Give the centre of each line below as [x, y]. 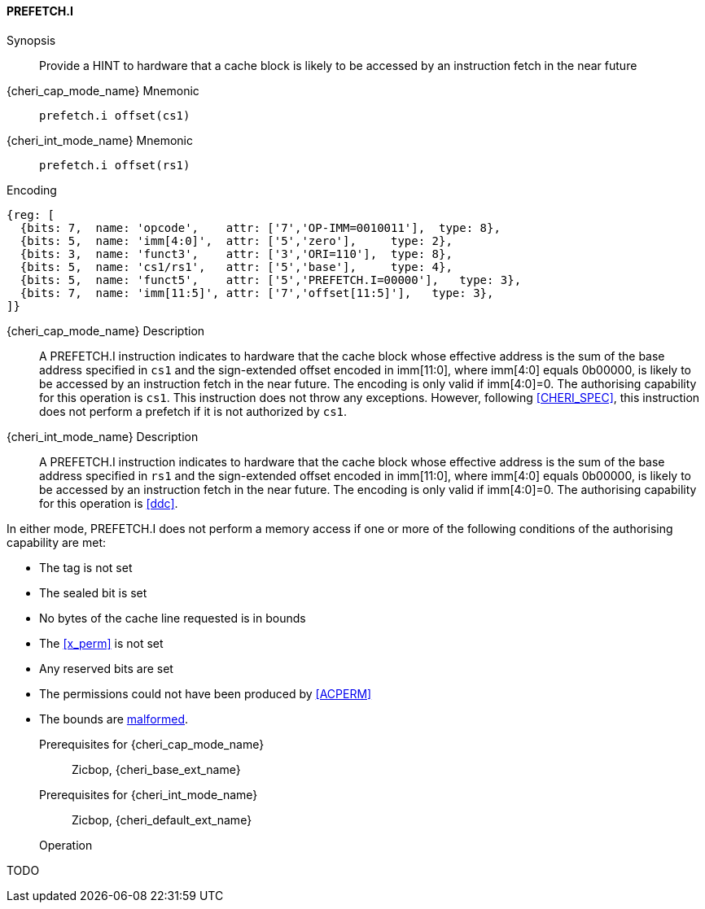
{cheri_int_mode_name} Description [103, 436]
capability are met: [57, 542]
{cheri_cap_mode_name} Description [106, 330]
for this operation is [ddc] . [109, 503]
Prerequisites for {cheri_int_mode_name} [149, 794]
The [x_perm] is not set [101, 643]
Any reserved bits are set [106, 668]
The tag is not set [86, 567]
